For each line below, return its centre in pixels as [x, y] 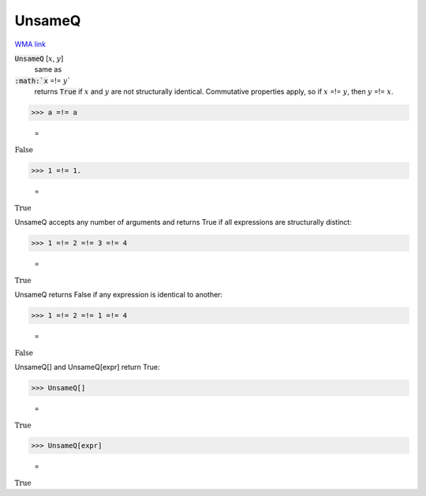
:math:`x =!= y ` [43, 80]
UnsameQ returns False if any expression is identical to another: [119, 294]
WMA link [30, 44]
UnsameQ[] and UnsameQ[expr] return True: [88, 367]
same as [48, 69]
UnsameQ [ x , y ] [39, 58]
